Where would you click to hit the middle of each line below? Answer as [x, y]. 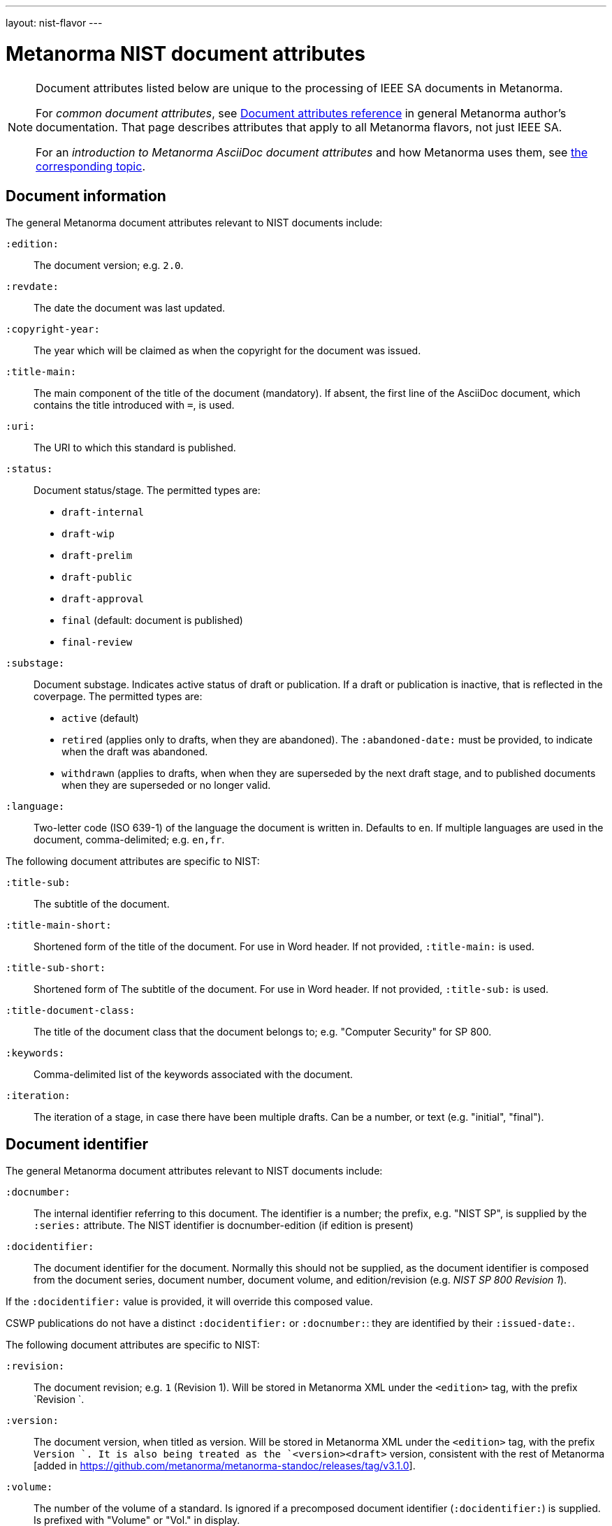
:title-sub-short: [56, 968]
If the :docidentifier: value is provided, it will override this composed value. [189, 1302]
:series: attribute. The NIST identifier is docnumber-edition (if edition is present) [224, 1226]
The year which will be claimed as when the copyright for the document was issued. [227, 351]
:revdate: [32, 287]
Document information [86, 196]
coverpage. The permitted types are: [118, 697]
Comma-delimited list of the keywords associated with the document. [194, 1075]
